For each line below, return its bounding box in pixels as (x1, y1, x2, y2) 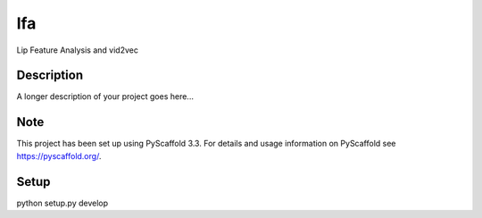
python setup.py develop (16, 197, 109, 208)
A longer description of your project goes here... (16, 91, 194, 102)
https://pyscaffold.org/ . (16, 150, 102, 161)
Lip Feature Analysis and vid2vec (16, 45, 138, 55)
